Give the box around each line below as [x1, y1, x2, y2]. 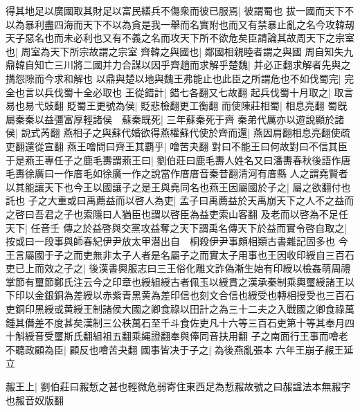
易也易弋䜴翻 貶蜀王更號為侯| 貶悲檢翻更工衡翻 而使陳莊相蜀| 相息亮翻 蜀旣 [6, 98, 348, 113]
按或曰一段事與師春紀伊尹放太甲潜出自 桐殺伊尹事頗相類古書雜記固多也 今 [6, 234, 348, 248]
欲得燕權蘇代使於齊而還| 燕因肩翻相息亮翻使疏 [141, 125, 350, 140]
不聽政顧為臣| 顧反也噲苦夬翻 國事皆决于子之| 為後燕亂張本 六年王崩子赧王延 [6, 342, 354, 356]
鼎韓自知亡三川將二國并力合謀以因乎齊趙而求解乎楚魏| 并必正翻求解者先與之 [6, 57, 351, 72]
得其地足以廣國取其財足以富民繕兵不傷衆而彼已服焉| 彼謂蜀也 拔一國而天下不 [6, 3, 354, 17]
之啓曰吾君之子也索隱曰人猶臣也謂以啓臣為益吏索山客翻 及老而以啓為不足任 [6, 206, 348, 221]
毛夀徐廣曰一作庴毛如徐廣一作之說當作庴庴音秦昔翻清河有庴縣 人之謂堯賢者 [6, 166, 348, 181]
